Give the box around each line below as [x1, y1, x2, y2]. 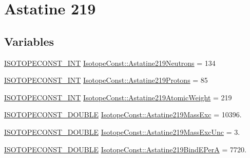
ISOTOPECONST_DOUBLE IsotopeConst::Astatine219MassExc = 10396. [4, 109, 242, 120]
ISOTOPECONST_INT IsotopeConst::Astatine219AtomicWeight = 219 [4, 92, 232, 102]
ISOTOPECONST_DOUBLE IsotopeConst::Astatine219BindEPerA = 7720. [4, 144, 246, 154]
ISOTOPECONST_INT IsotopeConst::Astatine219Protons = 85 [4, 75, 208, 85]
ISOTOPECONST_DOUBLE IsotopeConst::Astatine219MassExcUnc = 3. [4, 126, 240, 137]
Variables [4, 33, 54, 49]
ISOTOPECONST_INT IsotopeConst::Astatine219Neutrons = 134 [4, 57, 216, 68]
